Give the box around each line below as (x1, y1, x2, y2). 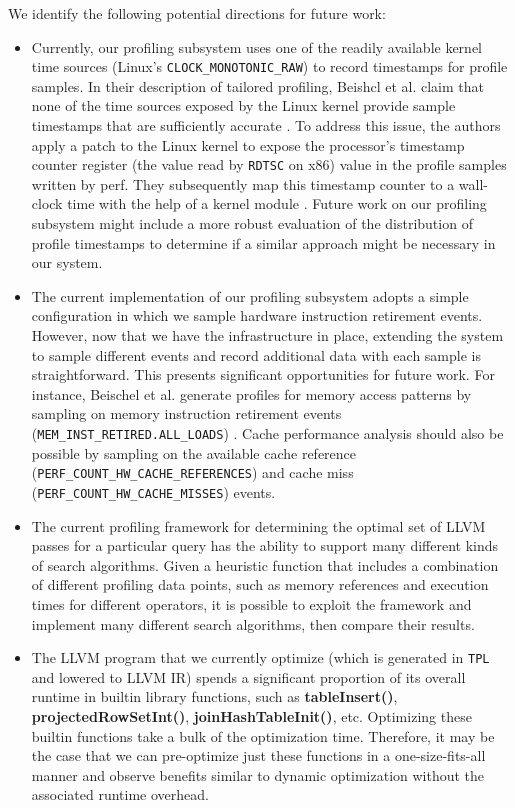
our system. (31, 252, 103, 273)
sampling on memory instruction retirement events (31, 403, 342, 424)
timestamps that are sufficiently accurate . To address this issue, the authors (31, 115, 501, 136)
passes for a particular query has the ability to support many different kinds (31, 535, 499, 556)
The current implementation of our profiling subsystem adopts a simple (31, 285, 469, 306)
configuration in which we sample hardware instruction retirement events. (31, 305, 483, 326)
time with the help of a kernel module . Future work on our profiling (67, 193, 487, 214)
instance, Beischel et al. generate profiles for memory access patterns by (31, 383, 472, 404)
